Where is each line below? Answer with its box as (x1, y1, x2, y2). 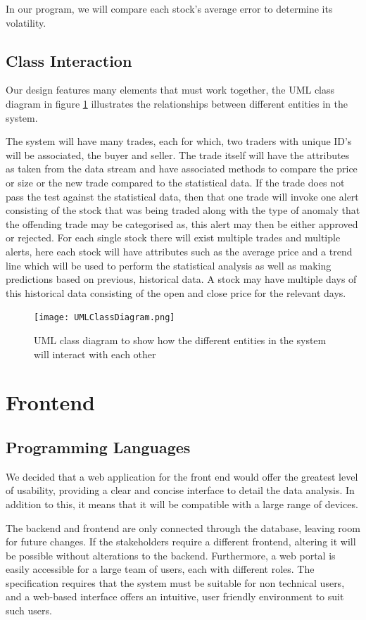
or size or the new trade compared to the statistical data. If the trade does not (6, 175, 345, 189)
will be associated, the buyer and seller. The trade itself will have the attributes (6, 147, 350, 162)
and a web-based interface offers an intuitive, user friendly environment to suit (6, 589, 344, 604)
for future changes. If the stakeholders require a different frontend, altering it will (6, 534, 356, 549)
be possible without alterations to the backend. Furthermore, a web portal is (6, 548, 336, 562)
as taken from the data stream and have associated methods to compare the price (6, 161, 358, 176)
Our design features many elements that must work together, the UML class (6, 82, 335, 97)
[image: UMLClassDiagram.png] (34, 312, 175, 323)
